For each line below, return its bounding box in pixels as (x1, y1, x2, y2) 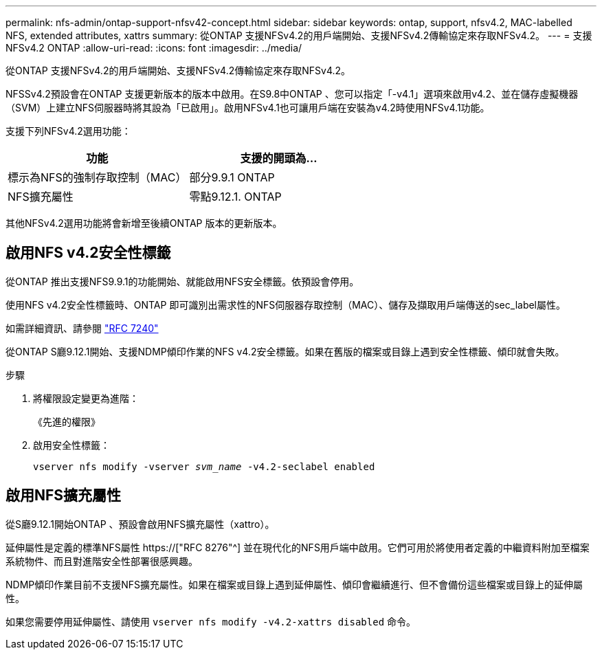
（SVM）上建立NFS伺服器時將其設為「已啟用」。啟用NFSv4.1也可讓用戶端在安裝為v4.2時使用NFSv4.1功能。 (5, 102, 490, 113)
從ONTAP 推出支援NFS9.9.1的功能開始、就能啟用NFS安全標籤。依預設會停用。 (5, 275, 359, 287)
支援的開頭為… (240, 151, 317, 165)
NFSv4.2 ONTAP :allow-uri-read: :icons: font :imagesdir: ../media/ (5, 42, 302, 54)
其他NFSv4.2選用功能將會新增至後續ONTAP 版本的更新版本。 (5, 217, 282, 229)
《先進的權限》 (33, 415, 100, 428)
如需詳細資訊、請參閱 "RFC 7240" (5, 322, 159, 334)
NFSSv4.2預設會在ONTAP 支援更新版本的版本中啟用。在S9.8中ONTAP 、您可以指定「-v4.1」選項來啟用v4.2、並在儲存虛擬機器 (5, 88, 579, 100)
